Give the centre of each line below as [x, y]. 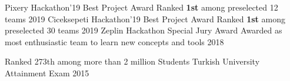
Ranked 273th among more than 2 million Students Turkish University [132, 61]
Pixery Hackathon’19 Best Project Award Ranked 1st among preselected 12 [141, 7]
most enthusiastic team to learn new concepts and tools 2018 [114, 41]
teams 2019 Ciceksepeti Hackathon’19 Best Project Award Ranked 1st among [145, 18]
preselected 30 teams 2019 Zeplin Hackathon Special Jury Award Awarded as [144, 30]
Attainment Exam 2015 [47, 72]
